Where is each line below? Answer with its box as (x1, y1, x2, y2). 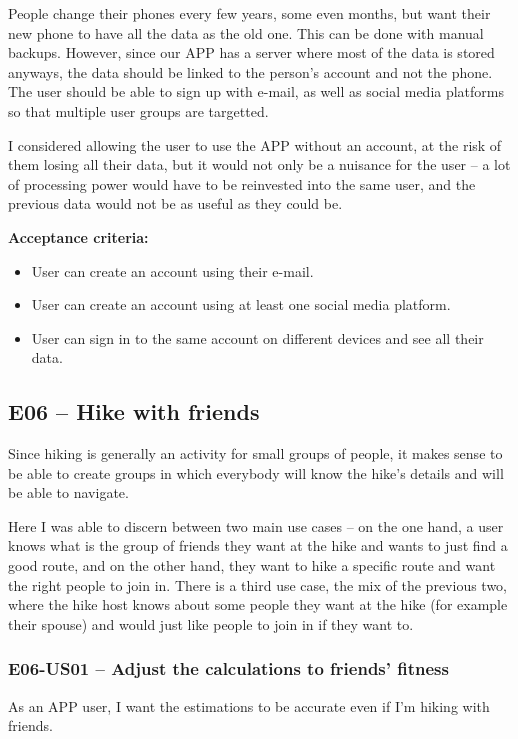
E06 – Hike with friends (8, 396, 260, 427)
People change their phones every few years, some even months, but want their (8, 3, 491, 23)
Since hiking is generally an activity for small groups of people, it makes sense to (8, 443, 503, 464)
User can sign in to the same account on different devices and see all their (31, 327, 484, 348)
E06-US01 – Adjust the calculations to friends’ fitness (8, 656, 449, 681)
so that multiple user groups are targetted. (8, 100, 269, 121)
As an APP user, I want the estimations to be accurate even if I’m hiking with (8, 695, 490, 716)
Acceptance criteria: (8, 226, 149, 247)
